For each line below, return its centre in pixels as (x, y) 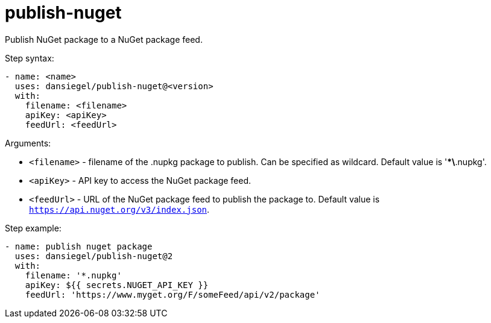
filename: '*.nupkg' (73, 275)
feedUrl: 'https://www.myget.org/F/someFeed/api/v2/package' (173, 294)
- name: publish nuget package (79, 246)
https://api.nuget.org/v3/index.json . (119, 209)
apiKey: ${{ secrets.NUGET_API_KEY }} (117, 285)
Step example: (33, 228)
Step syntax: (30, 58)
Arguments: (28, 143)
